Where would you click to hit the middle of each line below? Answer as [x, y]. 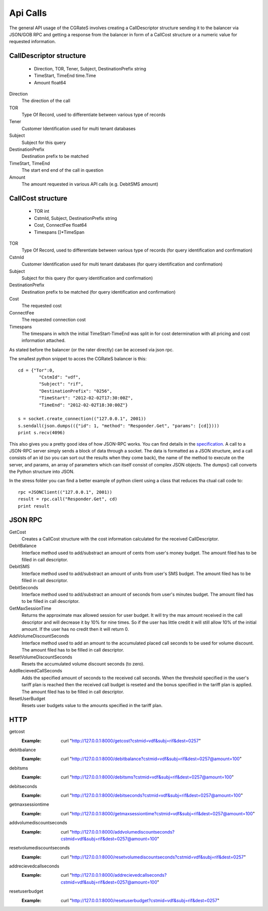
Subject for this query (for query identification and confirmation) [87, 278]
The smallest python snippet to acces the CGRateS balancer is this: [78, 359]
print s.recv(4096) [42, 433]
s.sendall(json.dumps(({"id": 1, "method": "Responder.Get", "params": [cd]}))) [119, 426]
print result [34, 506]
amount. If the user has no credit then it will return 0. [75, 629]
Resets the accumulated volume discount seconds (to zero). [83, 664]
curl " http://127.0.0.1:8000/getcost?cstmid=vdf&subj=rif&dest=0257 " [131, 741]
